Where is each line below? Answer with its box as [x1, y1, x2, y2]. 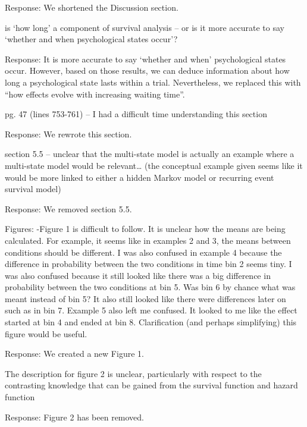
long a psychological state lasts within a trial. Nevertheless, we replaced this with [5, 76, 301, 88]
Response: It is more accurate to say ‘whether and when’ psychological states [5, 52, 286, 65]
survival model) [5, 183, 61, 195]
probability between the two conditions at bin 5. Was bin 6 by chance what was [5, 281, 296, 293]
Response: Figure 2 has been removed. [5, 410, 145, 423]
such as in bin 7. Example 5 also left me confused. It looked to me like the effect [5, 304, 297, 316]
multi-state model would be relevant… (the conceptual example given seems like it [5, 159, 303, 171]
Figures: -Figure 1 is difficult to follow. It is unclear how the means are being [5, 222, 286, 235]
